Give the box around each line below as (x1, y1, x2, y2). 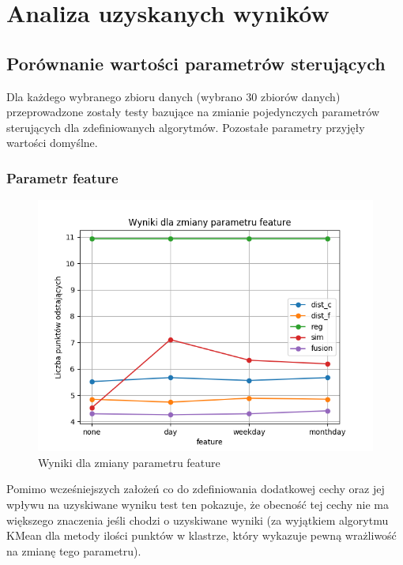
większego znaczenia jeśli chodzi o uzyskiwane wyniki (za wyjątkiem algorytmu (6, 511, 389, 528)
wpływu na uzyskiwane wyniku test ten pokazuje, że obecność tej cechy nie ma (6, 495, 389, 512)
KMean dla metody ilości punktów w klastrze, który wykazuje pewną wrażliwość (6, 527, 397, 544)
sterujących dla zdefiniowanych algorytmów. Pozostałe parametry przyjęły (6, 119, 365, 135)
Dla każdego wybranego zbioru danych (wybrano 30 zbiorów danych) (6, 88, 341, 104)
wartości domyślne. (6, 134, 98, 151)
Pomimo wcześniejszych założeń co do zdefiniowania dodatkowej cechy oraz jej (6, 480, 385, 497)
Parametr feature (6, 168, 119, 187)
